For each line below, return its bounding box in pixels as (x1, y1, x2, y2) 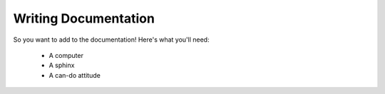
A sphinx (48, 61, 75, 70)
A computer (48, 51, 83, 59)
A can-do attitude (48, 71, 101, 79)
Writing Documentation (13, 11, 155, 26)
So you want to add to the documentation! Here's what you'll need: (13, 35, 210, 44)
